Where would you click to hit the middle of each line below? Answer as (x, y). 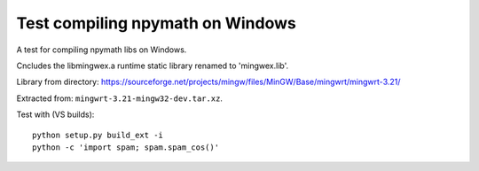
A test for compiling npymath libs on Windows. (102, 50)
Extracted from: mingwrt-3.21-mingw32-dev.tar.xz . (120, 98)
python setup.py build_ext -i (98, 135)
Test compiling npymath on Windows (156, 23)
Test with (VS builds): (55, 114)
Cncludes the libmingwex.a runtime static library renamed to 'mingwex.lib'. (153, 66)
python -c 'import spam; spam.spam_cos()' (126, 147)
